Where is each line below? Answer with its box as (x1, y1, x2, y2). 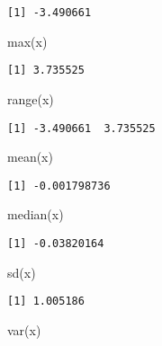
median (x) (7, 205, 64, 224)
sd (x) (7, 262, 36, 281)
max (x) (7, 31, 48, 50)
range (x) (7, 89, 54, 108)
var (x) (7, 320, 41, 339)
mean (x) (7, 147, 53, 166)
